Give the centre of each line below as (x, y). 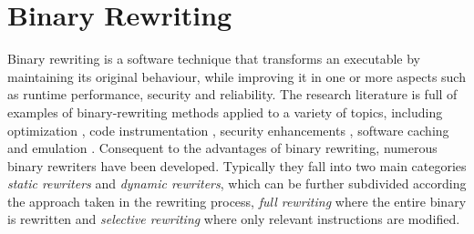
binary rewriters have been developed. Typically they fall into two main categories (237, 165)
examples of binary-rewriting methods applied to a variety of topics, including (225, 112)
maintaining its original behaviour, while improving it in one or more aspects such (237, 76)
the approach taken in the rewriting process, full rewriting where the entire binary (237, 201)
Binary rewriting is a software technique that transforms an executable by (214, 59)
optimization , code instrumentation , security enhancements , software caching (228, 130)
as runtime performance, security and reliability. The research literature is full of (232, 94)
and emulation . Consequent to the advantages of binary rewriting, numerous (222, 148)
